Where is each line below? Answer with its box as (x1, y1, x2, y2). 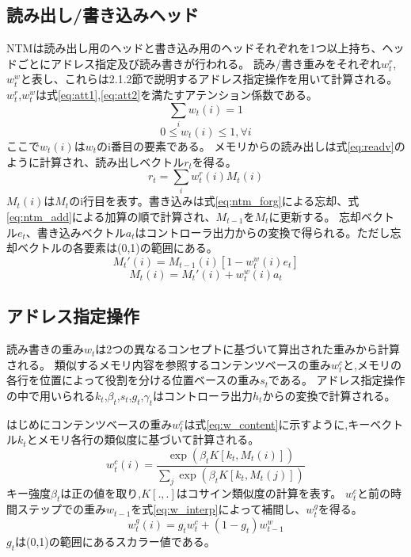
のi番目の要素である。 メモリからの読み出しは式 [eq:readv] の (97, 137, 405, 154)
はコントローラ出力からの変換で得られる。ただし (135, 223, 390, 240)
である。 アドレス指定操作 (268, 372, 405, 388)
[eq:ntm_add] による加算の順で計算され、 (6, 208, 216, 225)
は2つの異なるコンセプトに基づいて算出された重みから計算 (95, 341, 400, 357)
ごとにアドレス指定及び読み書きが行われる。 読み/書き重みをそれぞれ (17, 55, 381, 71)
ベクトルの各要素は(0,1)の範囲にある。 (17, 239, 218, 256)
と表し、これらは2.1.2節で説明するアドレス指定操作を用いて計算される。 (20, 71, 398, 87)
